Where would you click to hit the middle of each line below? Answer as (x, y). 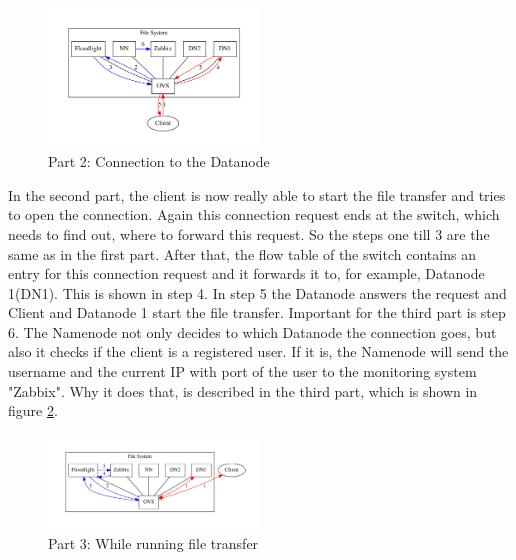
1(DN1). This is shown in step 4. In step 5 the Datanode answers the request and (257, 292)
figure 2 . (33, 410)
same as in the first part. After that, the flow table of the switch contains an (242, 253)
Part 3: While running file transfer (153, 543)
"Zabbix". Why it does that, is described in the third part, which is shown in (243, 390)
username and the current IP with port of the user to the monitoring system (242, 371)
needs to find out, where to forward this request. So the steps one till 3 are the (249, 233)
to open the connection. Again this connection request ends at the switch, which (254, 214)
